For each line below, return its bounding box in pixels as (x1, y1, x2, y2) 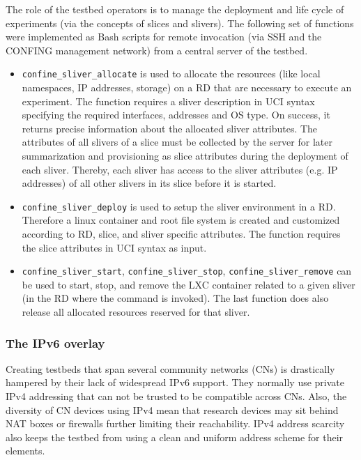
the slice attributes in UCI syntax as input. (22, 240, 207, 254)
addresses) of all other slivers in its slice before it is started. (22, 176, 277, 190)
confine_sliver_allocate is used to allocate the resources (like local (22, 66, 321, 81)
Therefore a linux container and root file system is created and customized (22, 213, 340, 227)
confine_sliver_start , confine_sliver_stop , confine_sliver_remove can (22, 263, 352, 278)
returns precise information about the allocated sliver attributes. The (22, 121, 318, 135)
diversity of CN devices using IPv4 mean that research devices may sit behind (6, 402, 339, 417)
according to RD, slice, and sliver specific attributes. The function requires (22, 227, 341, 241)
